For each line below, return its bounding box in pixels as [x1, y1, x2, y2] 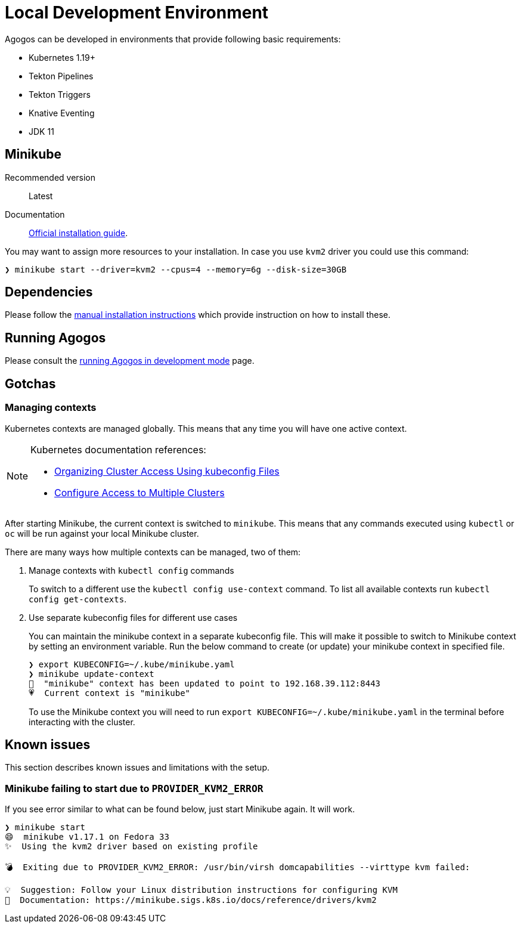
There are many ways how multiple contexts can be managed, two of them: [5, 546, 301, 557]
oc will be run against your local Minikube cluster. [5, 528, 199, 539]
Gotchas [5, 376, 56, 391]
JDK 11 [29, 126, 54, 137]
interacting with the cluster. [29, 716, 135, 727]
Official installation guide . [29, 227, 128, 238]
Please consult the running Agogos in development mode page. [5, 355, 255, 366]
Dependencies [5, 284, 93, 300]
